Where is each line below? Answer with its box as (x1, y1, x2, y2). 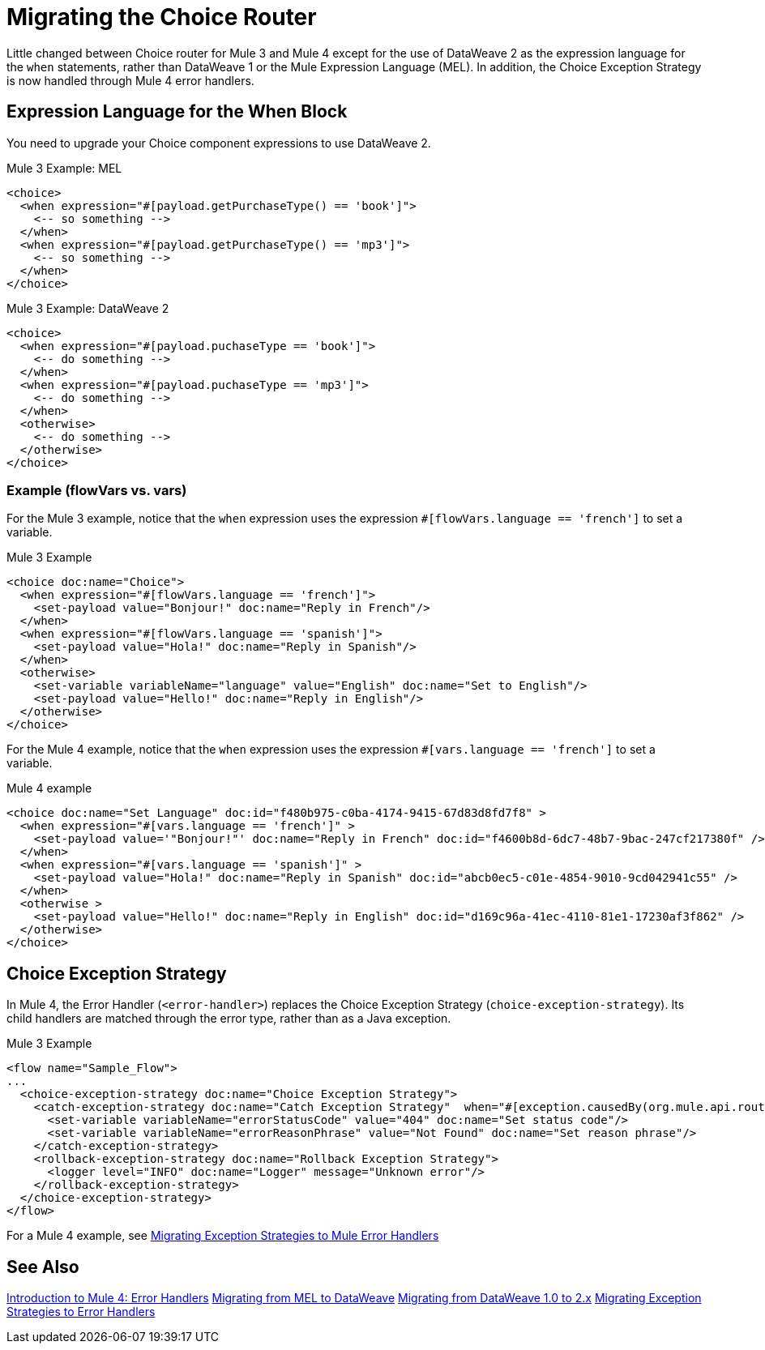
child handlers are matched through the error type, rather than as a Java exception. (6, 1011, 451, 1026)
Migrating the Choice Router (6, 3, 317, 31)
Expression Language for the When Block (6, 101, 348, 122)
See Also (6, 1256, 79, 1277)
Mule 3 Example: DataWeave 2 (6, 301, 169, 315)
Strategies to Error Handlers (6, 1305, 156, 1319)
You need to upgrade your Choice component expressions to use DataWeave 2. (6, 135, 431, 150)
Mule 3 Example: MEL (6, 160, 122, 175)
